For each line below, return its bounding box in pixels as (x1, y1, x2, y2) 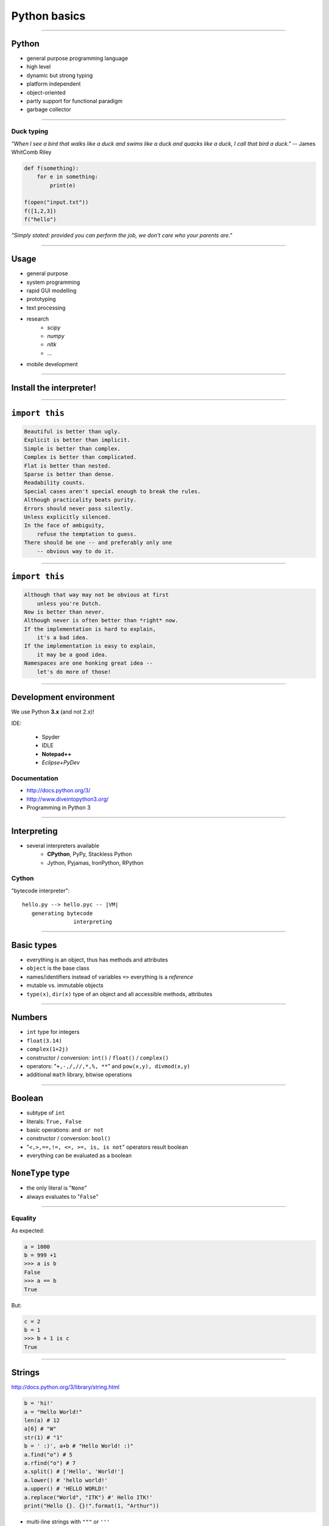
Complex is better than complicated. (24, 454, 137, 461)
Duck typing (11, 127, 49, 136)
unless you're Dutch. (37, 600, 102, 607)
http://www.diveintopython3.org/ (26, 795, 109, 803)
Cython (11, 874, 34, 883)
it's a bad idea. (37, 634, 89, 641)
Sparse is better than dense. (24, 471, 115, 478)
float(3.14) (26, 1037, 62, 1044)
